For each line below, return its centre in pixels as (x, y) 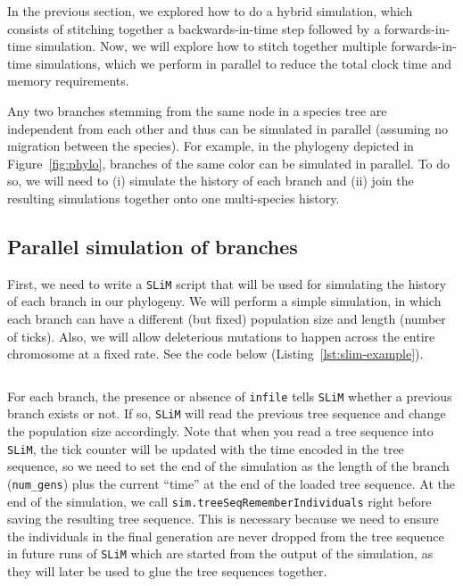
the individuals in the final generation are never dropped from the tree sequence (226, 536)
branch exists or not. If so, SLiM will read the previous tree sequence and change (227, 413)
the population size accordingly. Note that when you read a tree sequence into (220, 431)
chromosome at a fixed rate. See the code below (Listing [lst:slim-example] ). (215, 354)
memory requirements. (68, 81)
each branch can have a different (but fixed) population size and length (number (227, 318)
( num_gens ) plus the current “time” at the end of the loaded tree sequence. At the (231, 483)
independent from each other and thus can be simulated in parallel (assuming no (227, 128)
